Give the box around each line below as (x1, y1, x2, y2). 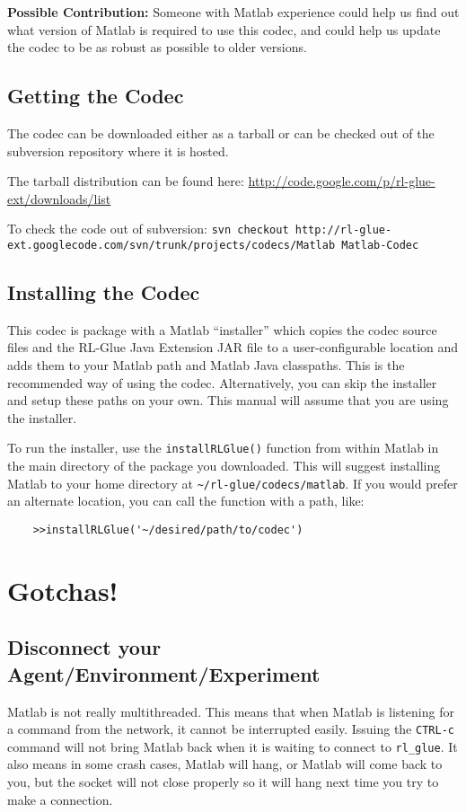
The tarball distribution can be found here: (7, 172, 244, 190)
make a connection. (7, 790, 113, 808)
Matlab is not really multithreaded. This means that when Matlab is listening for (7, 702, 454, 720)
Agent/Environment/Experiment (7, 659, 321, 687)
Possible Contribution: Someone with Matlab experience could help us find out (7, 3, 460, 21)
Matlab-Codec (341, 239, 419, 252)
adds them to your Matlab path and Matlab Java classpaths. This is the (7, 356, 405, 375)
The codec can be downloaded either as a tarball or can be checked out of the (7, 123, 435, 142)
